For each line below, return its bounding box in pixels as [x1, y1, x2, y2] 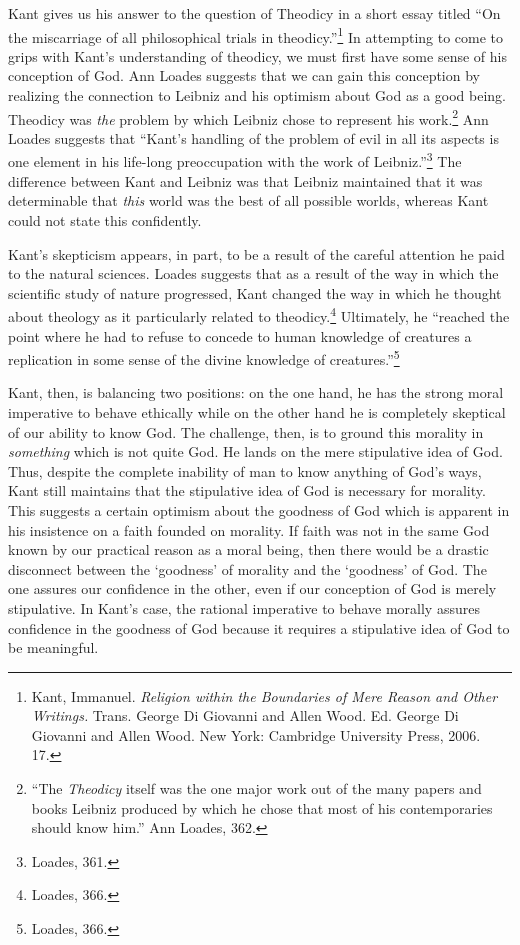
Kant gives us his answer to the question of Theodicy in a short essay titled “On [8, 3, 501, 23]
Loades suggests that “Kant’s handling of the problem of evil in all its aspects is [8, 127, 499, 148]
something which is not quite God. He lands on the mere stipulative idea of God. [8, 441, 503, 462]
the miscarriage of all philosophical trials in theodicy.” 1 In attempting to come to [8, 23, 504, 47]
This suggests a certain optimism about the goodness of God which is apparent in [8, 499, 510, 520]
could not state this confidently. [8, 209, 202, 230]
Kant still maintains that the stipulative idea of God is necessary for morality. [8, 480, 486, 501]
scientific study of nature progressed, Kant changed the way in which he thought [8, 282, 502, 303]
